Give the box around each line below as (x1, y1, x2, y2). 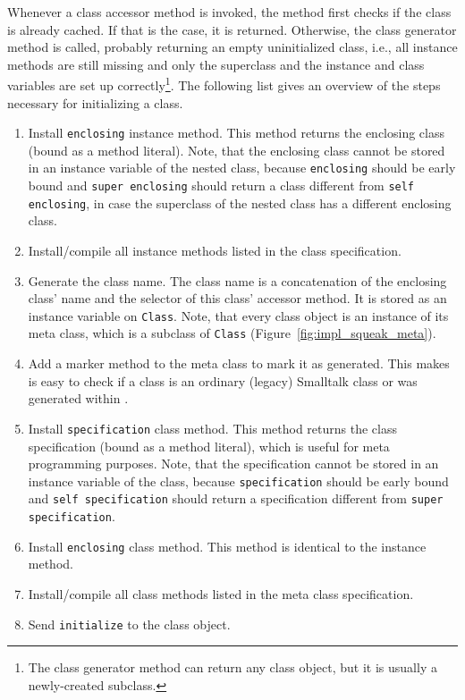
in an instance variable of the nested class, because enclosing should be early (28, 158, 456, 177)
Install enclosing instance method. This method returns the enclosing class (28, 123, 445, 142)
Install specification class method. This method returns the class (28, 418, 397, 437)
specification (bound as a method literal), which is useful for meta (28, 436, 390, 455)
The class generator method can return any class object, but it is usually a (28, 658, 437, 677)
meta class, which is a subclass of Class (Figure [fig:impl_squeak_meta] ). (28, 324, 436, 342)
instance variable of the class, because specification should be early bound (28, 471, 449, 490)
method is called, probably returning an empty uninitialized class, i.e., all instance (7, 38, 458, 56)
